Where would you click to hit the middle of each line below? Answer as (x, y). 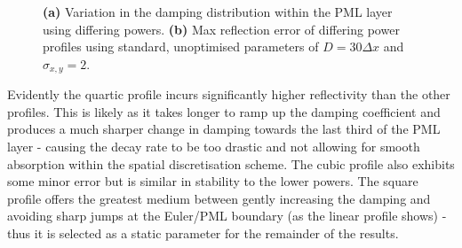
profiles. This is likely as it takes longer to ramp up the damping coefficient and (224, 111)
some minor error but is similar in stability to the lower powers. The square (213, 181)
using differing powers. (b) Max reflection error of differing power (221, 29)
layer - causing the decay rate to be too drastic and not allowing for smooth (214, 147)
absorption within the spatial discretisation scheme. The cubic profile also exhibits (231, 163)
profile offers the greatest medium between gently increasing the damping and (219, 198)
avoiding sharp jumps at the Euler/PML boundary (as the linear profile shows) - (227, 216)
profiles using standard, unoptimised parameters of (181, 46)
